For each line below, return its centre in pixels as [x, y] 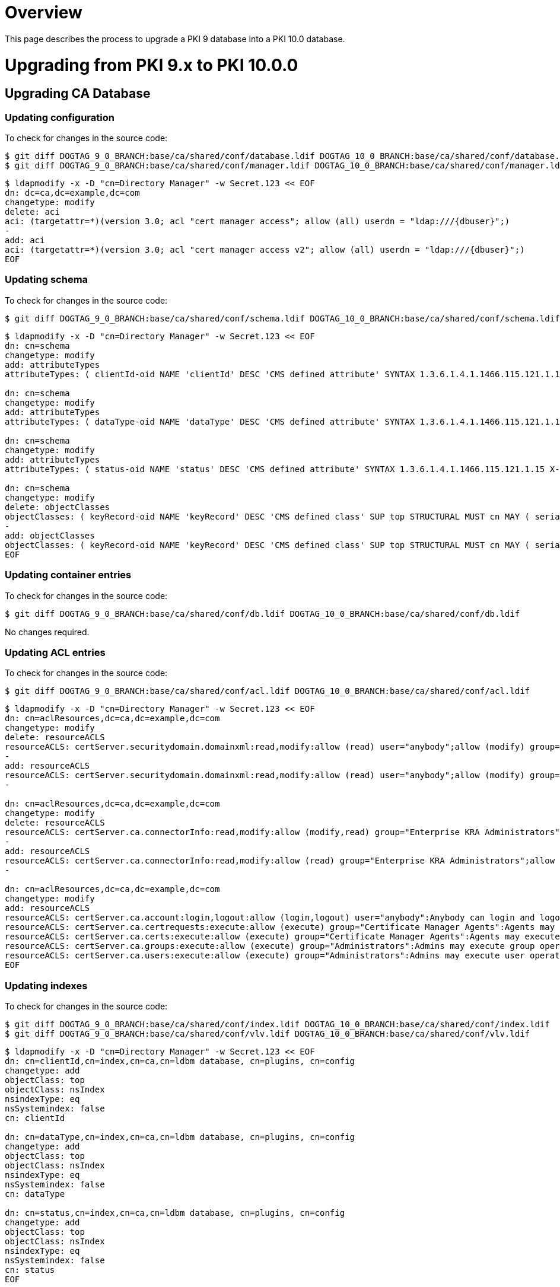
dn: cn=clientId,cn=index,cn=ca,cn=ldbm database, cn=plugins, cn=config [180, 1061]
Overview [44, 12]
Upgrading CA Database [78, 94]
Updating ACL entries [55, 652]
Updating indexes [46, 985]
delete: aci [32, 212]
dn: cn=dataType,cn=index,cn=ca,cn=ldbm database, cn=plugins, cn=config [180, 1137]
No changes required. [47, 632]
